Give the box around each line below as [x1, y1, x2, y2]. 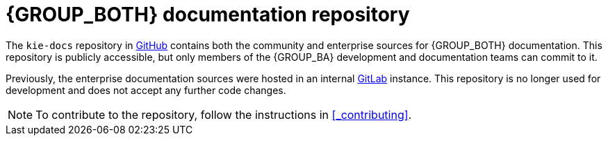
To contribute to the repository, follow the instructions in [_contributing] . [35, 107, 412, 122]
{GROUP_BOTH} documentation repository [6, 3, 410, 26]
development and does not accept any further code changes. [6, 84, 286, 96]
